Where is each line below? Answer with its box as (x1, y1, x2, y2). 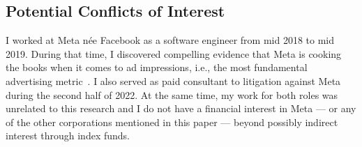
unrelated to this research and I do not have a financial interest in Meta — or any (6, 101, 356, 116)
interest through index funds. (6, 128, 130, 143)
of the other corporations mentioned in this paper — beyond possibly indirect (6, 114, 338, 129)
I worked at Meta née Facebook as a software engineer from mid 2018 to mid (6, 33, 335, 47)
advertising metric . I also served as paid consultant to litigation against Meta (6, 73, 341, 88)
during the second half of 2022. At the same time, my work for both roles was (6, 87, 338, 102)
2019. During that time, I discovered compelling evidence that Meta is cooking (6, 46, 342, 61)
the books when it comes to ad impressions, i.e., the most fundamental (6, 60, 308, 75)
